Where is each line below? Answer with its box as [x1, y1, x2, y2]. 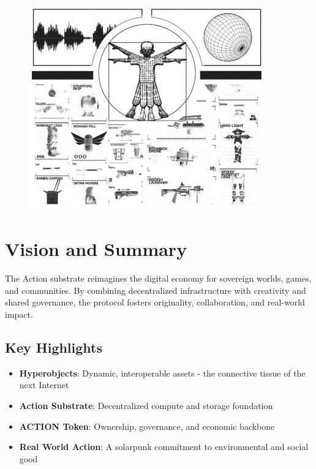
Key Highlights [5, 338, 103, 357]
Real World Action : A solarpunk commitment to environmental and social [19, 440, 309, 453]
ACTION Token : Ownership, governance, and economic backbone [19, 419, 275, 432]
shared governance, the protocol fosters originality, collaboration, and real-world [5, 296, 305, 309]
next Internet [19, 378, 69, 391]
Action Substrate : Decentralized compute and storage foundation [19, 399, 273, 412]
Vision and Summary [5, 236, 187, 261]
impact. [5, 308, 33, 321]
